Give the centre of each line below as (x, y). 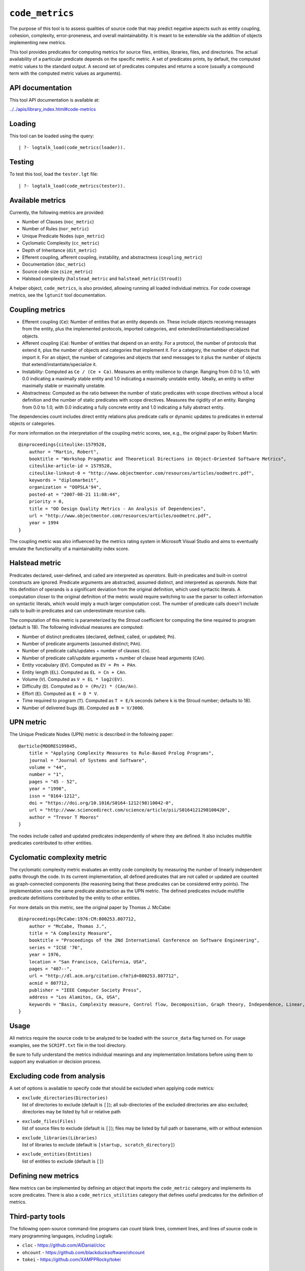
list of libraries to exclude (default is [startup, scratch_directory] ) (99, 1144)
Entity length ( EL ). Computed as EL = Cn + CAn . (74, 672)
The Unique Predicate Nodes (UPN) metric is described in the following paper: (91, 734)
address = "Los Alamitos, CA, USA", (74, 997)
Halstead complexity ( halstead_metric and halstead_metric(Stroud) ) (102, 279)
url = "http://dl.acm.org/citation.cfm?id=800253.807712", (104, 976)
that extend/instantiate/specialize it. (59, 365)
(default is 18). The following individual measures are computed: (77, 627)
